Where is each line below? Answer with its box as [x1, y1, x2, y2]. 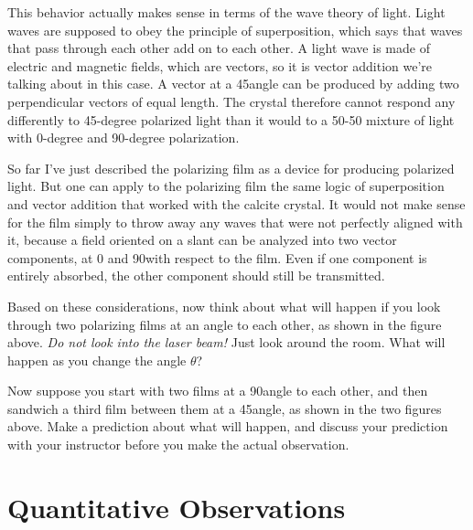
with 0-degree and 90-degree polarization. [7, 128, 240, 147]
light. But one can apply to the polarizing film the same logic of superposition [7, 176, 445, 196]
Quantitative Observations [7, 488, 346, 525]
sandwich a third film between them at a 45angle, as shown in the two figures [7, 398, 442, 418]
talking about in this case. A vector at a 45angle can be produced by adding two [7, 74, 459, 93]
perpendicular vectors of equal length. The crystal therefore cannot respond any [7, 91, 456, 111]
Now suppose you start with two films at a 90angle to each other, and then [7, 381, 428, 400]
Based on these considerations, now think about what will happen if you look [7, 296, 441, 315]
